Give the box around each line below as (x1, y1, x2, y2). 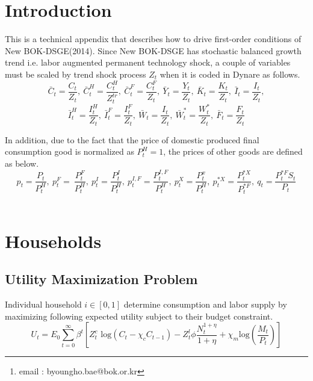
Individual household (5, 298, 82, 311)
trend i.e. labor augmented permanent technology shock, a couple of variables (5, 56, 291, 69)
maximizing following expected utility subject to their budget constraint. (5, 309, 273, 322)
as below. (5, 157, 39, 170)
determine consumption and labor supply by (123, 298, 287, 311)
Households (5, 228, 102, 253)
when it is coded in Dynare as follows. (160, 67, 300, 80)
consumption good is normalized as (5, 145, 134, 158)
